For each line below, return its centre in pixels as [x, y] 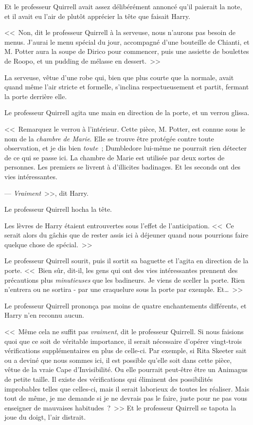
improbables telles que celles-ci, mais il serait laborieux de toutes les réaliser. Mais [127, 388]
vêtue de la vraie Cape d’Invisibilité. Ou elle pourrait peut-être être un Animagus [126, 369]
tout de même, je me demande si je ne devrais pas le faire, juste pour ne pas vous [126, 398]
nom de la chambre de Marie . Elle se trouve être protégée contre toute [109, 138]
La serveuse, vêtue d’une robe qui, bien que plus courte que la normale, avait [119, 77]
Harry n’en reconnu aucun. [44, 315]
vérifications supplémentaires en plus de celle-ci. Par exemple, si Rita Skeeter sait [126, 350]
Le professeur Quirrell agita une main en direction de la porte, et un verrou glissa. [127, 112]
